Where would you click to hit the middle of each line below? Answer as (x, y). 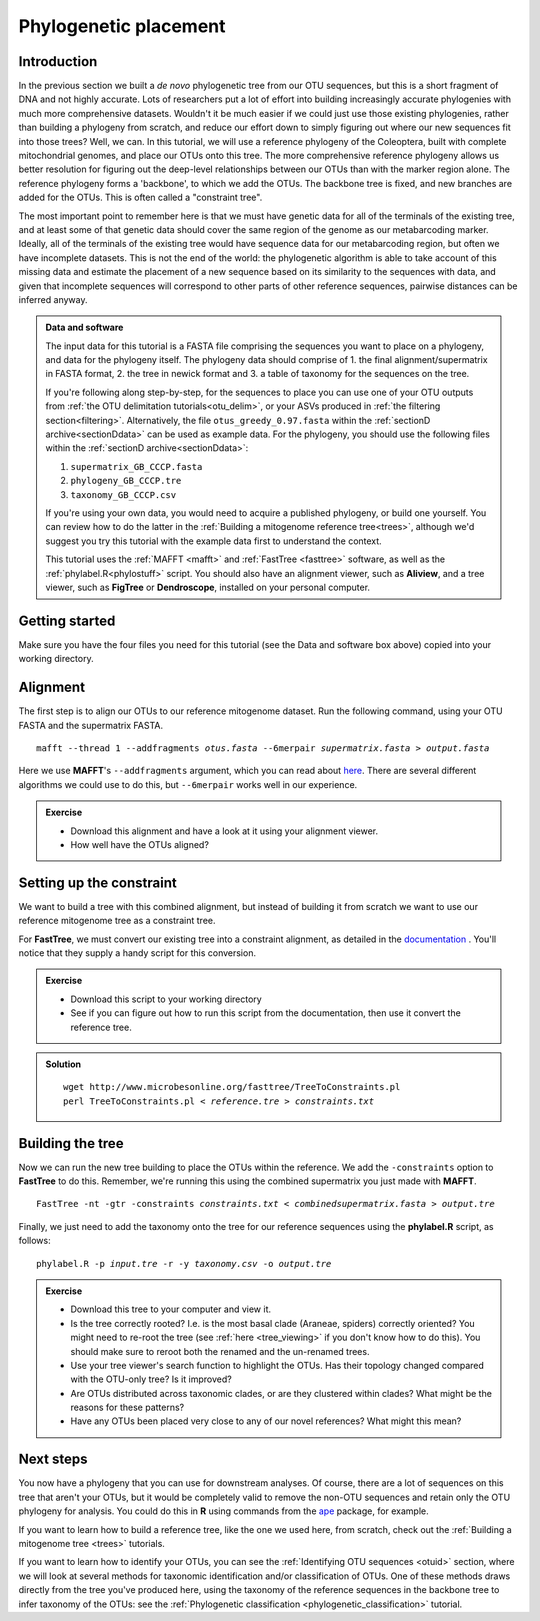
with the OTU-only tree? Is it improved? (151, 1379)
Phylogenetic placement (122, 26)
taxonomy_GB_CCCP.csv (123, 494)
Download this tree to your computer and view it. (171, 1309)
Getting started (67, 620)
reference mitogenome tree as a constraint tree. (117, 921)
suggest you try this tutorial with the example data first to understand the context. (213, 541)
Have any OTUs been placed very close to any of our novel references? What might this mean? (266, 1421)
